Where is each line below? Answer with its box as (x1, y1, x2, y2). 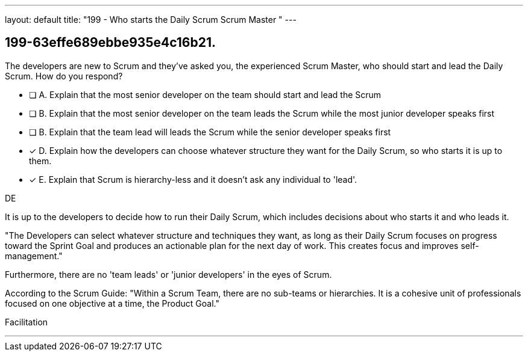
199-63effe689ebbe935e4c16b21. (5, 35, 216, 51)
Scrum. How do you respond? (5, 70, 123, 81)
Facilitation (5, 316, 48, 327)
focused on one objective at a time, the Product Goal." (5, 298, 219, 308)
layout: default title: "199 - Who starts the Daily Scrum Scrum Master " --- (5, 14, 297, 25)
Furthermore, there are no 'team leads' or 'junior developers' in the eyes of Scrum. (5, 269, 332, 280)
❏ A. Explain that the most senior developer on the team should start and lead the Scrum (29, 89, 382, 100)
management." (5, 250, 63, 261)
